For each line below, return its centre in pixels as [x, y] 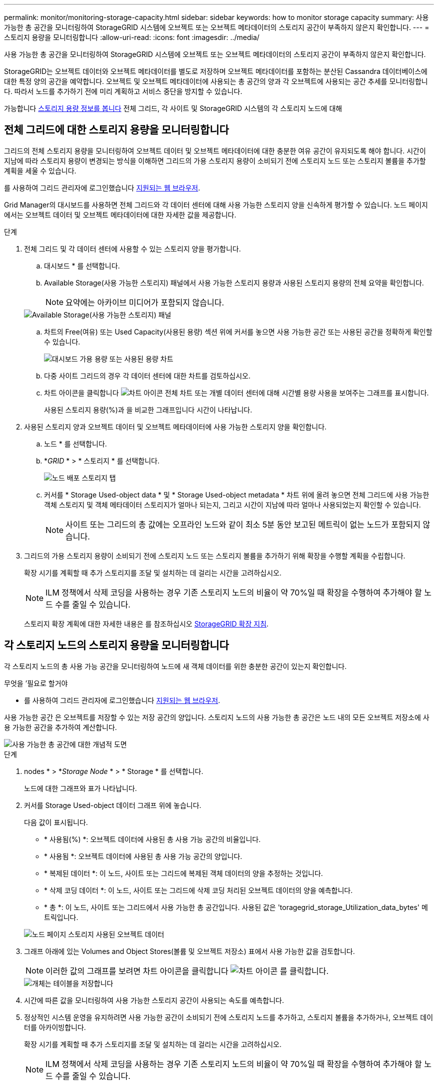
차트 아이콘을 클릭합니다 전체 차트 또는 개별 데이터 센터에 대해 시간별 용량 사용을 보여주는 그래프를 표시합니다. [236, 392]
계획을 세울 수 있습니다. [40, 170]
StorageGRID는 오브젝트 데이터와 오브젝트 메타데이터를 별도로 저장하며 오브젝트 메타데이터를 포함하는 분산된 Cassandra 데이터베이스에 [216, 71]
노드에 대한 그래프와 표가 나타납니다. [80, 788]
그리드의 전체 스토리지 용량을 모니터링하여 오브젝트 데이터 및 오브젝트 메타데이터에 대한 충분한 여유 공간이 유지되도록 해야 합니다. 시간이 [215, 150]
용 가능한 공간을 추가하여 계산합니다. [60, 727]
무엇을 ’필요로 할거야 [36, 683]
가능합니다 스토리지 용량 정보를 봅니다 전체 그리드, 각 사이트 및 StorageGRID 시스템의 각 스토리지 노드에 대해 [173, 108]
